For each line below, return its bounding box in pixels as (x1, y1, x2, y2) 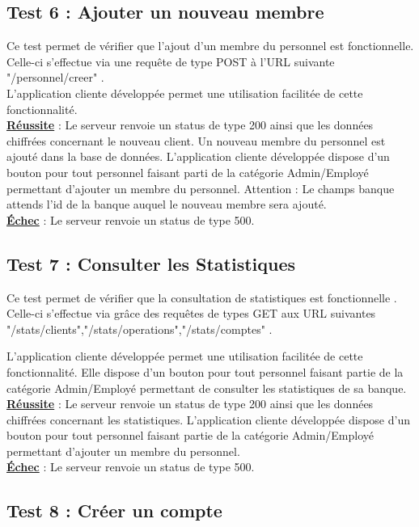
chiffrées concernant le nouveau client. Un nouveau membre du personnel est (6, 132, 386, 149)
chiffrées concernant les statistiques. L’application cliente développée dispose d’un (6, 411, 410, 428)
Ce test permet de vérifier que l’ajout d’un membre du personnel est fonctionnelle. (6, 37, 414, 54)
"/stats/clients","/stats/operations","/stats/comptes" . (6, 320, 273, 337)
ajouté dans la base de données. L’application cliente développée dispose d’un (6, 148, 390, 165)
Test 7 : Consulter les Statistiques (6, 251, 296, 276)
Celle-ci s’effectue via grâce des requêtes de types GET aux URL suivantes (6, 305, 376, 322)
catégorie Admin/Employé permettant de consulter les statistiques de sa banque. (6, 379, 407, 396)
